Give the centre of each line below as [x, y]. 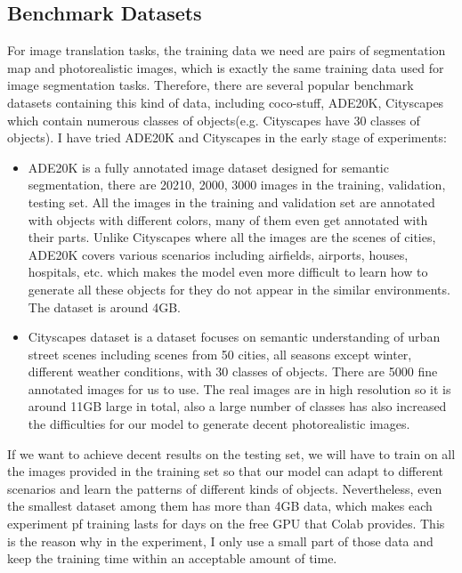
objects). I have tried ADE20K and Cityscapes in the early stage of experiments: [227, 137]
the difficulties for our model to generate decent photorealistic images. [219, 424]
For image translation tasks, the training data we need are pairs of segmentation [227, 50]
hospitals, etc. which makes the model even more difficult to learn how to [228, 272]
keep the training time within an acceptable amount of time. [172, 558]
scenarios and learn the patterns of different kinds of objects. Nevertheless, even [225, 488]
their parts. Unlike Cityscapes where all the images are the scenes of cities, [232, 237]
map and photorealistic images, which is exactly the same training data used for [226, 67]
